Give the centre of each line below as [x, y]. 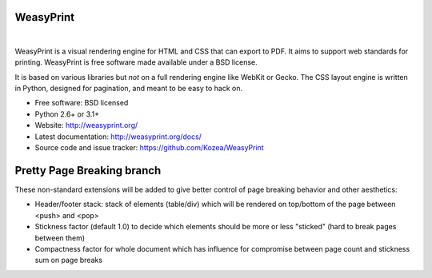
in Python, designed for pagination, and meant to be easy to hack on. [129, 89]
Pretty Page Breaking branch [88, 171]
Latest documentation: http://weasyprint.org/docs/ [118, 137]
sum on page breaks [69, 260]
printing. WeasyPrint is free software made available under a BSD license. [136, 62]
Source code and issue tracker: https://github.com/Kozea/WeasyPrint [149, 148]
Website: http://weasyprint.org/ [86, 125]
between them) [60, 238]
